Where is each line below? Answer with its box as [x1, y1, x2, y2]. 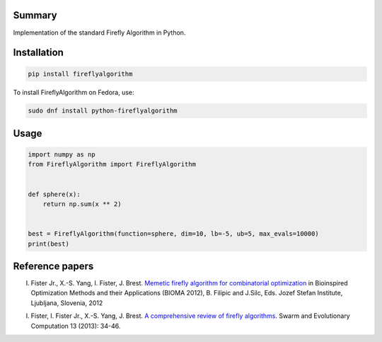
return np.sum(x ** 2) [42, 200, 122, 208]
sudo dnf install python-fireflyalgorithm [28, 107, 178, 115]
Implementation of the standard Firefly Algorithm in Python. [13, 28, 186, 37]
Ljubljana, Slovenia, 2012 [30, 298, 103, 307]
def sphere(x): [28, 190, 81, 198]
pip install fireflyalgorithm [28, 69, 133, 78]
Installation [13, 47, 64, 59]
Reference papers [13, 261, 94, 272]
